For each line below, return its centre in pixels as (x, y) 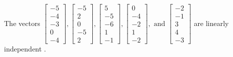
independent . (25, 49)
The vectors (22, 23)
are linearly (211, 23)
